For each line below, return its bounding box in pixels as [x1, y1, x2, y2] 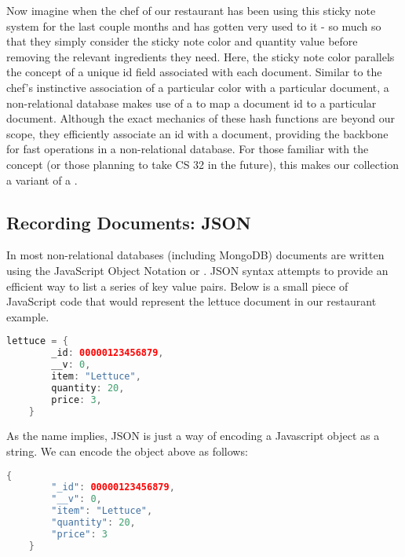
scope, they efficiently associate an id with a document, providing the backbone [6, 125, 389, 141]
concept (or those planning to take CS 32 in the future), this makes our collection [6, 156, 400, 172]
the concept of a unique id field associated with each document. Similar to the [6, 64, 382, 80]
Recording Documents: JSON [6, 210, 251, 234]
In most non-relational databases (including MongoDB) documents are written [6, 247, 385, 263]
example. [6, 308, 49, 324]
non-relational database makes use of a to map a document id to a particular [6, 94, 377, 111]
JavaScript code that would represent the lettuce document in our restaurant [6, 293, 377, 310]
